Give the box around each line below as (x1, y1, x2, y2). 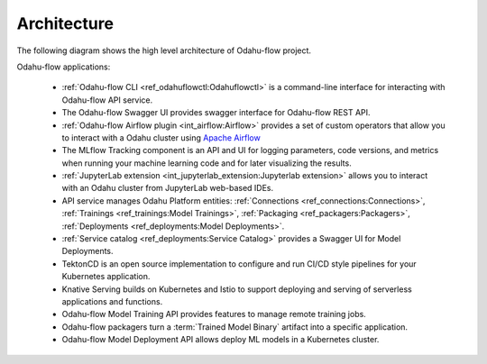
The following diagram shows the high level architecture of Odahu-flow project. (16, 45, 311, 56)
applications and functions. (61, 296, 163, 306)
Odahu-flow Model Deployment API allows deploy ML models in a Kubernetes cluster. (61, 334, 380, 345)
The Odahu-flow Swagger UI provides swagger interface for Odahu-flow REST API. (61, 107, 371, 118)
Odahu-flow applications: (16, 61, 111, 72)
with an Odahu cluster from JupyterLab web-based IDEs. (61, 183, 274, 194)
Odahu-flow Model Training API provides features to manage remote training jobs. (61, 309, 367, 320)
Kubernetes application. (61, 271, 151, 282)
